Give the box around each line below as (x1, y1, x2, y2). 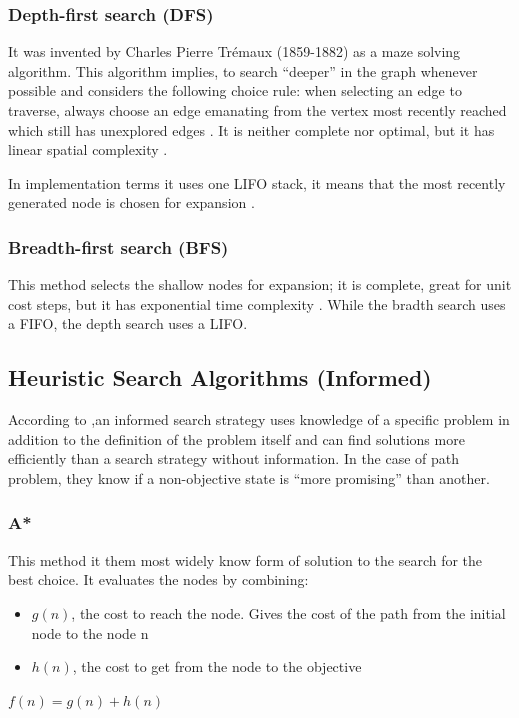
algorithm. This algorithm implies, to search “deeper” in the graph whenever (8, 60, 478, 81)
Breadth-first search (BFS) (8, 234, 229, 259)
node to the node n (31, 622, 149, 643)
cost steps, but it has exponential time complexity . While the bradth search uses (8, 293, 506, 314)
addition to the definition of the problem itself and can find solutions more (8, 428, 465, 449)
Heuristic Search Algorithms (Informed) (8, 362, 432, 393)
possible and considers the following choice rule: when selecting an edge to (8, 80, 462, 101)
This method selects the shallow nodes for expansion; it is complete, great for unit (8, 274, 512, 295)
